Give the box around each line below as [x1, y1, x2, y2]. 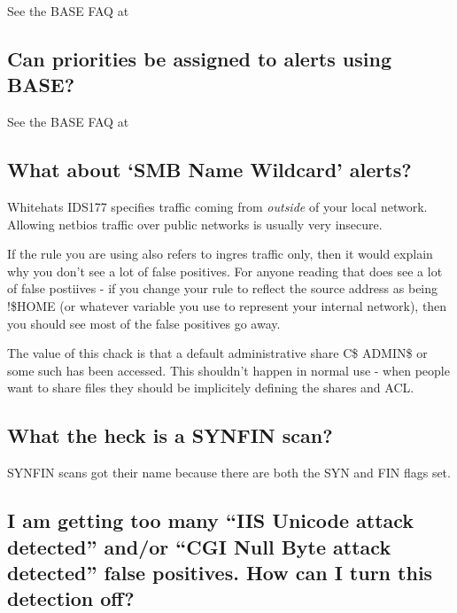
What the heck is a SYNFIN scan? [7, 422, 333, 449]
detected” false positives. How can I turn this [7, 558, 433, 586]
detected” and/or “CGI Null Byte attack [7, 532, 391, 560]
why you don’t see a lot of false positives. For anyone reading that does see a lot [7, 261, 443, 280]
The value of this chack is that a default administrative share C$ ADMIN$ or [7, 344, 428, 362]
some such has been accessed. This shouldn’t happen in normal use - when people [7, 361, 450, 379]
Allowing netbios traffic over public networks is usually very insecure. [7, 214, 383, 233]
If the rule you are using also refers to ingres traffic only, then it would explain [7, 244, 433, 263]
